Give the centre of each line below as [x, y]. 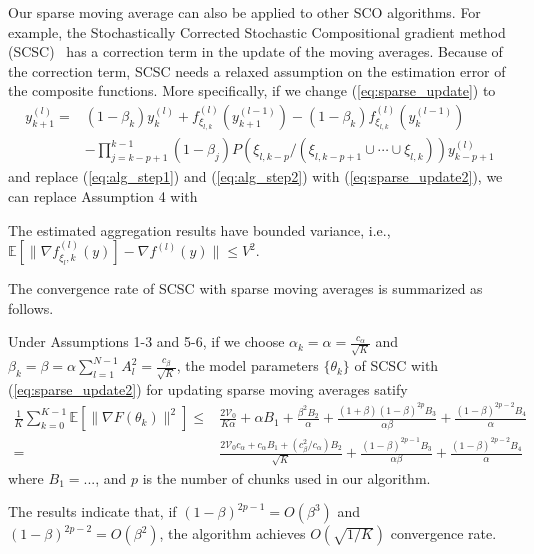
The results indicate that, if [92, 511]
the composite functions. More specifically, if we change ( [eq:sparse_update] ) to [252, 90]
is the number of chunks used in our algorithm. [286, 477]
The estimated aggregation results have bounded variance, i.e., [199, 229]
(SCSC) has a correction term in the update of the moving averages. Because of [255, 51]
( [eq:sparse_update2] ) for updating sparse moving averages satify [208, 388]
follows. [31, 307]
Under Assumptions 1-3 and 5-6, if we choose [146, 341]
